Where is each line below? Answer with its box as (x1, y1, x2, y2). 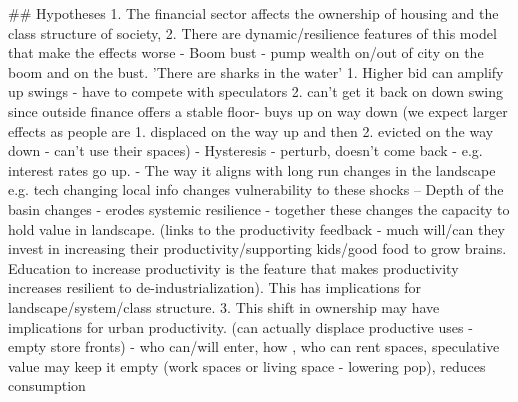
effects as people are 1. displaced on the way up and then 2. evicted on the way (8, 120, 494, 141)
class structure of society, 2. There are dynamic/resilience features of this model (8, 22, 497, 43)
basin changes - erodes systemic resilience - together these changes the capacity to (8, 198, 510, 219)
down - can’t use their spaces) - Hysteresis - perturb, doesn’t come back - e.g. (8, 140, 483, 161)
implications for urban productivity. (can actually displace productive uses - (8, 316, 473, 337)
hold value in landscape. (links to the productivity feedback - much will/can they (8, 218, 505, 239)
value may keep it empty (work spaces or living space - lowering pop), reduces (8, 355, 486, 376)
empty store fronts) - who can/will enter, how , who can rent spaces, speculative (8, 336, 500, 357)
